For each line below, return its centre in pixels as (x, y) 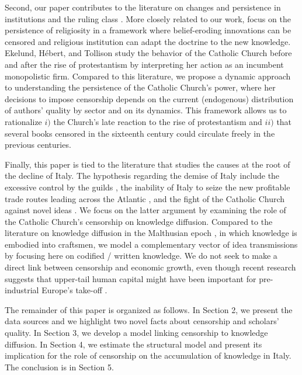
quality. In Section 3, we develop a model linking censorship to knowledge (136, 333)
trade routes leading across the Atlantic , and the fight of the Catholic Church (145, 198)
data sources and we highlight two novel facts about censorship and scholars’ (142, 321)
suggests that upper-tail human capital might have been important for (131, 278)
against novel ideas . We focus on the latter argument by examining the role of (145, 210)
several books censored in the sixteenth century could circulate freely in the (140, 133)
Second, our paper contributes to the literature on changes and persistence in (143, 7)
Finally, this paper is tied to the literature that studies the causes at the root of (147, 164)
